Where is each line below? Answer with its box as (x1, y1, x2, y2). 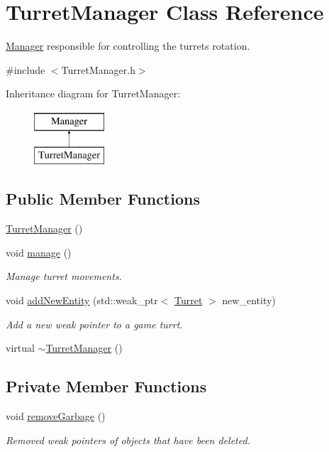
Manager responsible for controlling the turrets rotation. (6, 38, 250, 53)
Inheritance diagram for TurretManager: (6, 86, 181, 101)
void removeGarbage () (6, 409, 106, 424)
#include (6, 62, 45, 77)
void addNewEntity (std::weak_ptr (6, 293, 158, 308)
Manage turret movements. (6, 269, 122, 284)
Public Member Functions (6, 188, 200, 210)
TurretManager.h (61, 62, 135, 77)
